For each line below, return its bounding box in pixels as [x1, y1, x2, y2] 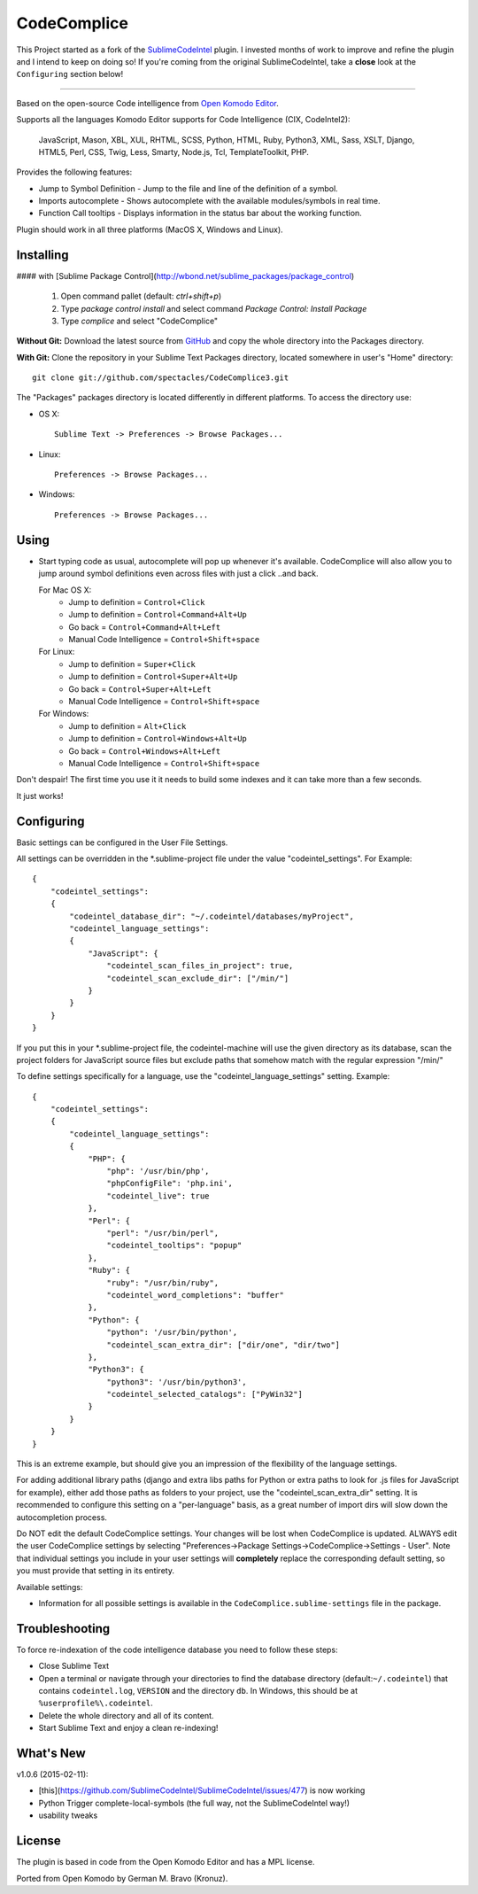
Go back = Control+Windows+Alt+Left [68, 745, 221, 757]
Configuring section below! [16, 69, 124, 80]
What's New [16, 1746, 86, 1760]
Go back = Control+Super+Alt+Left [68, 683, 212, 695]
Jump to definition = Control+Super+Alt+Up [68, 671, 238, 682]
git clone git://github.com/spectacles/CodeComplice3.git [32, 373, 289, 383]
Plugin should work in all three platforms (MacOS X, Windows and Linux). [16, 224, 283, 235]
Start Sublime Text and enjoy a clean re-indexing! [38, 1723, 219, 1734]
